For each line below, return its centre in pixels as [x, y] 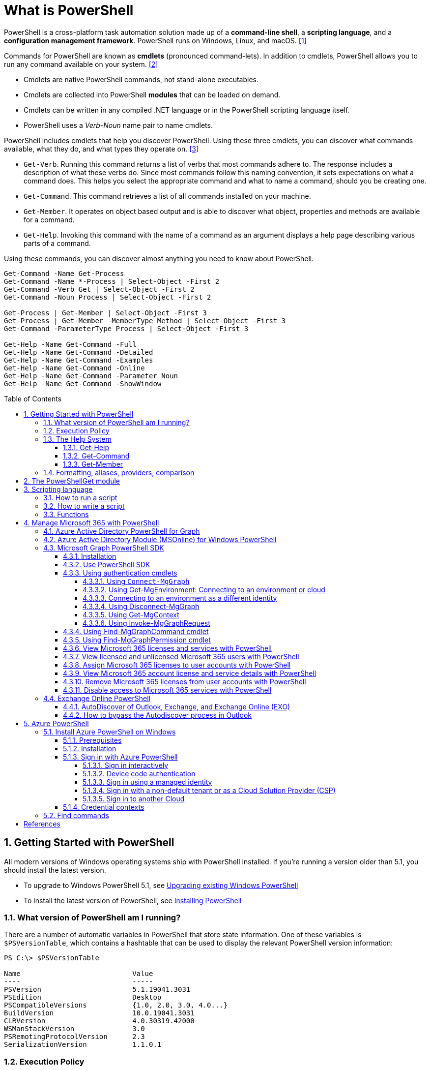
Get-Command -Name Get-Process [64, 273]
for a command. [49, 219]
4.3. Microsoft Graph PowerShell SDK [104, 548]
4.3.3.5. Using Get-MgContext [131, 614]
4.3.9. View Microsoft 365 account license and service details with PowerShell [190, 673]
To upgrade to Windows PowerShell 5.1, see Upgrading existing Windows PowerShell [161, 885]
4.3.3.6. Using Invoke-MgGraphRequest [146, 623]
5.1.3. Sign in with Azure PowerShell [120, 757]
